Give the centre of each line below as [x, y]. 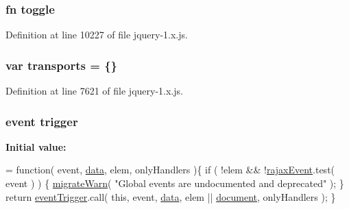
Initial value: [36, 146]
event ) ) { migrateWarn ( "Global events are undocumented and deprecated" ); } [175, 183]
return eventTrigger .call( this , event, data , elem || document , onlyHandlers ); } [171, 196]
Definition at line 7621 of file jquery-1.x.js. [94, 91]
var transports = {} [61, 65]
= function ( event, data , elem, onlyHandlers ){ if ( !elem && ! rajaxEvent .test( [170, 170]
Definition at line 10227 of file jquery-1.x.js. [97, 35]
